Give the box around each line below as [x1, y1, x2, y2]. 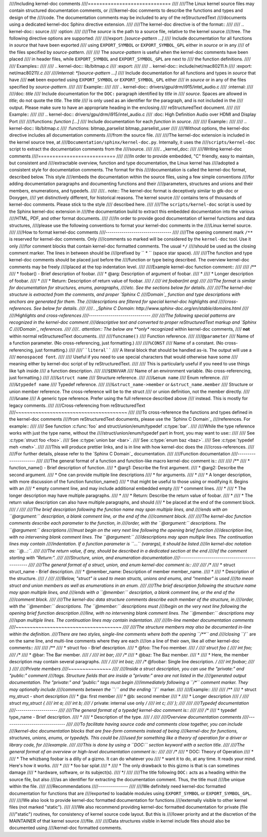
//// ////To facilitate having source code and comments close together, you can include [66, 721, 243, 727]
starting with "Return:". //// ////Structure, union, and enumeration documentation [9, 555, 173, 561]
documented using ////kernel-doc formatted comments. [9, 825, 122, 831]
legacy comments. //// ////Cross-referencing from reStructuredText [9, 402, 145, 408]
